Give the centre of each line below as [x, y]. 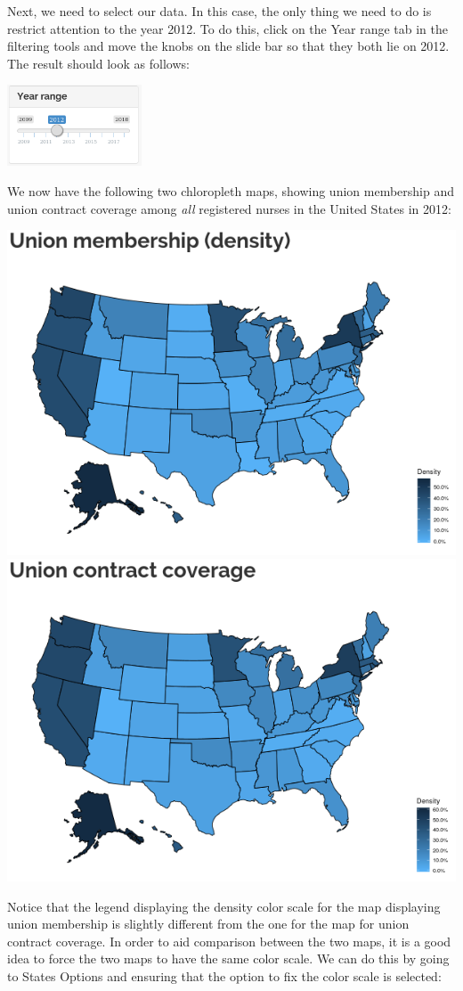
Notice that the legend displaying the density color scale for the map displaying [224, 906]
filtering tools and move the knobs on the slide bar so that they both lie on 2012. [228, 46]
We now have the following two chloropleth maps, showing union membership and [231, 191]
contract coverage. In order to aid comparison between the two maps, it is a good [229, 941]
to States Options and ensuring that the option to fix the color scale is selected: [224, 975]
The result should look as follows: [98, 63]
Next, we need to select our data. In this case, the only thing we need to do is [219, 11]
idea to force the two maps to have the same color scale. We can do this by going [228, 958]
